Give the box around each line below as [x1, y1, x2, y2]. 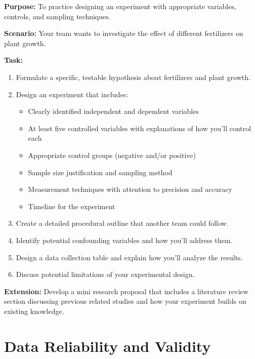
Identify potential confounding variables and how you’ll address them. [16, 234, 233, 245]
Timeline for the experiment [28, 201, 115, 211]
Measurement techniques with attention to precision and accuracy [28, 184, 232, 194]
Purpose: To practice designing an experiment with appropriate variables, [4, 1, 236, 11]
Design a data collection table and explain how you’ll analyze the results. [16, 252, 243, 262]
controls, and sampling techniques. [4, 11, 111, 21]
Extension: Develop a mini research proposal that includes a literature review [4, 286, 248, 296]
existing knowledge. [4, 305, 64, 316]
